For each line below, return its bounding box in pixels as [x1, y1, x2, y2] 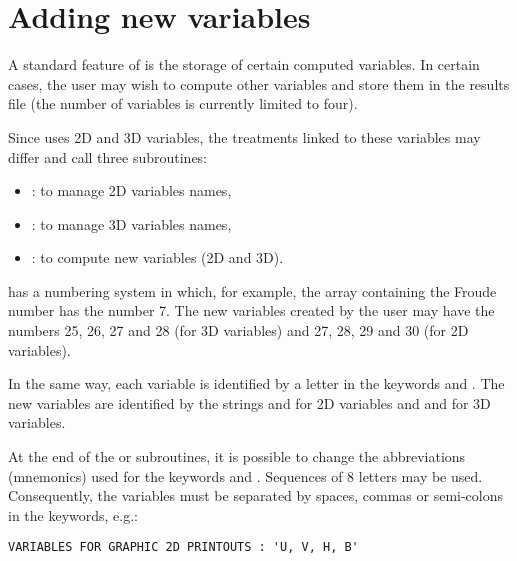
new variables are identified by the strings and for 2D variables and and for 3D [8, 392, 491, 413]
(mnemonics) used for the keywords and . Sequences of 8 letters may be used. [8, 465, 483, 486]
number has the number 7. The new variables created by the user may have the [8, 300, 495, 321]
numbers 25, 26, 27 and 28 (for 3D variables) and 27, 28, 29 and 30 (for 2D [8, 320, 469, 341]
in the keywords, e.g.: [8, 504, 139, 525]
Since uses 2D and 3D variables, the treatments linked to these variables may [8, 126, 481, 147]
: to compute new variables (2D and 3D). [31, 247, 284, 268]
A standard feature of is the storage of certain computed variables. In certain [8, 54, 480, 75]
